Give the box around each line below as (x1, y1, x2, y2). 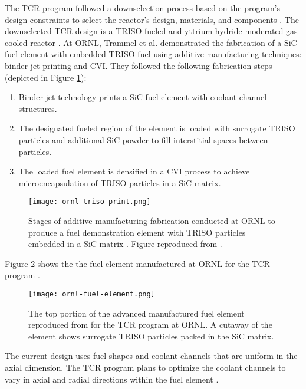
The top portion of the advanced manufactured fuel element (28, 306, 245, 319)
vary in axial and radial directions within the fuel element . (5, 372, 219, 385)
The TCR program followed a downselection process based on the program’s (5, 2, 281, 14)
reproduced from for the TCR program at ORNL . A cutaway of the (28, 318, 272, 331)
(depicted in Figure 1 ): (5, 71, 87, 83)
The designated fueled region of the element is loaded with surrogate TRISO (18, 122, 295, 134)
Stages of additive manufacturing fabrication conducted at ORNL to (28, 214, 275, 226)
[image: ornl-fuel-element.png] (28, 289, 155, 298)
